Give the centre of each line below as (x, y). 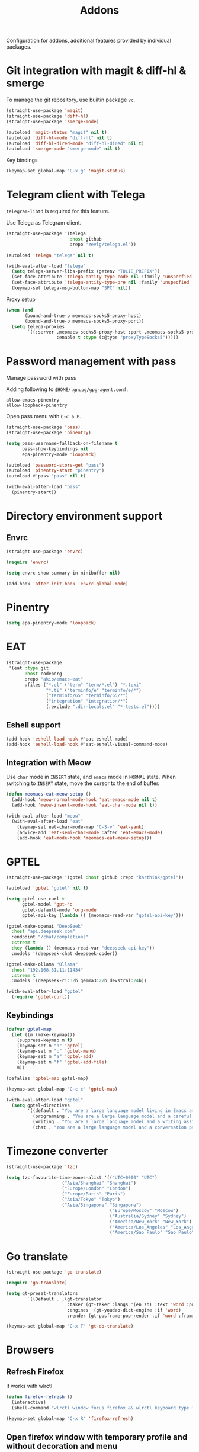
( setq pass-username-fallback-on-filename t (62, 443)
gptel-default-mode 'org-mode (59, 910)
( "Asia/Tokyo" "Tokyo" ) (91, 1200)
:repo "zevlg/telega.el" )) (103, 244)
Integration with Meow (49, 763)
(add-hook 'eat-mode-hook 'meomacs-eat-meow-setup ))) (84, 838)
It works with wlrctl (29, 1386)
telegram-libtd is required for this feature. (58, 211)
